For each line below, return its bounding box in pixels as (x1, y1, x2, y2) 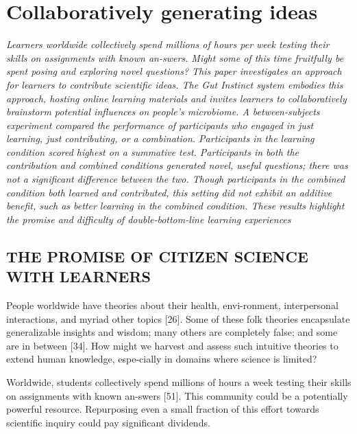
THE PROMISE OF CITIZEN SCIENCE (6, 245, 308, 266)
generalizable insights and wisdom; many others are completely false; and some (6, 325, 338, 339)
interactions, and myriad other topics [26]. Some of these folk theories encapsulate (6, 311, 350, 325)
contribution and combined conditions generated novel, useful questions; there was (6, 158, 348, 172)
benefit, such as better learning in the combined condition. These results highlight (6, 198, 345, 213)
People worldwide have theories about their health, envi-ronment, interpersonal (6, 298, 338, 312)
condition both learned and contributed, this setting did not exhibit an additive (6, 185, 332, 199)
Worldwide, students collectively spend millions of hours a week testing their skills (6, 375, 352, 389)
